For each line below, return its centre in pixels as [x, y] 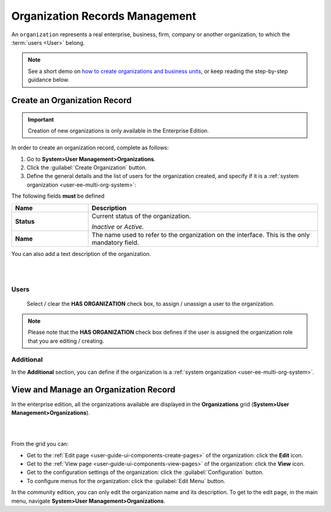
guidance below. [49, 80]
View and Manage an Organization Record [93, 390]
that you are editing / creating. [66, 341]
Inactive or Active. [118, 227]
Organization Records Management [104, 16]
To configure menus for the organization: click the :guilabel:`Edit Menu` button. [126, 481]
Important [41, 119]
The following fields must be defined [58, 196]
